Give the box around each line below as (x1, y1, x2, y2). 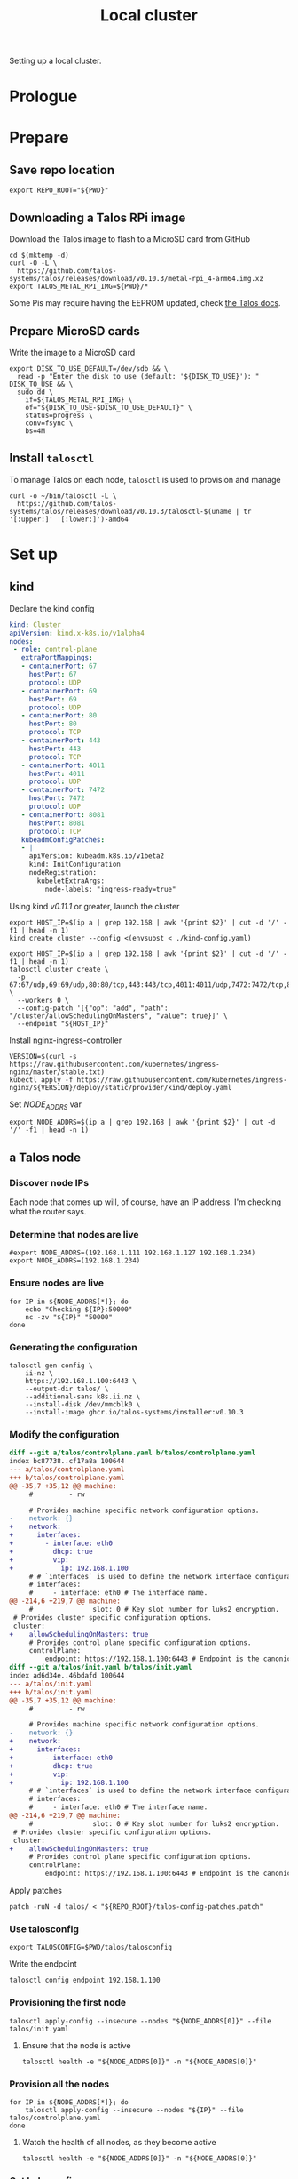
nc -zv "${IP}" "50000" (25, 1312, 114, 1321)
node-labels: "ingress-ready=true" (44, 885, 176, 893)
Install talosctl (9, 451, 95, 466)
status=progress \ (25, 411, 93, 420)
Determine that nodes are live (9, 1229, 139, 1241)
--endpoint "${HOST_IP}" (17, 1019, 109, 1028)
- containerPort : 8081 (20, 810, 105, 819)
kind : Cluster (9, 620, 62, 629)
